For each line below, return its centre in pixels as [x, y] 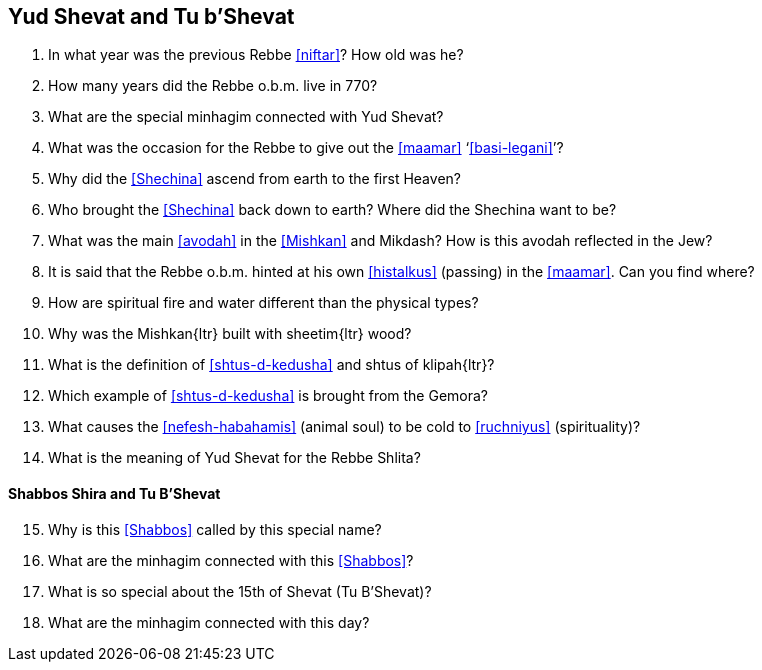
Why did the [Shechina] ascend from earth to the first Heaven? [254, 179]
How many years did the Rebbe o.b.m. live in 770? [213, 86]
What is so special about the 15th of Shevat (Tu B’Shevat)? [240, 591]
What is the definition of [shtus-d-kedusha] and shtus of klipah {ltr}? [271, 365]
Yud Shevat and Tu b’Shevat [151, 16]
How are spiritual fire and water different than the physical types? [263, 303]
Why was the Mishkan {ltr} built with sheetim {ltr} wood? [230, 334]
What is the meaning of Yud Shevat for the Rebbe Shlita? [234, 458]
